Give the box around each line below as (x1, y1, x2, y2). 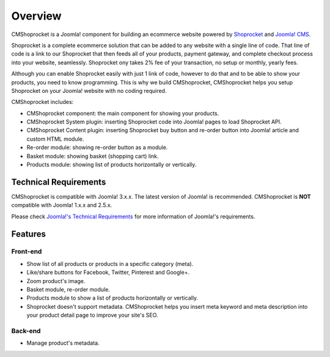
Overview (11, 9, 62, 23)
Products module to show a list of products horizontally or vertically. (26, 294, 199, 302)
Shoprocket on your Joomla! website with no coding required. (11, 87, 167, 94)
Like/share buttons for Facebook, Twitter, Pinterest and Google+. (26, 269, 189, 276)
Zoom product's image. (26, 277, 86, 284)
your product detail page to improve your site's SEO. (26, 312, 158, 319)
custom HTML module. (26, 135, 84, 142)
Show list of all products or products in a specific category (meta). (26, 260, 194, 267)
